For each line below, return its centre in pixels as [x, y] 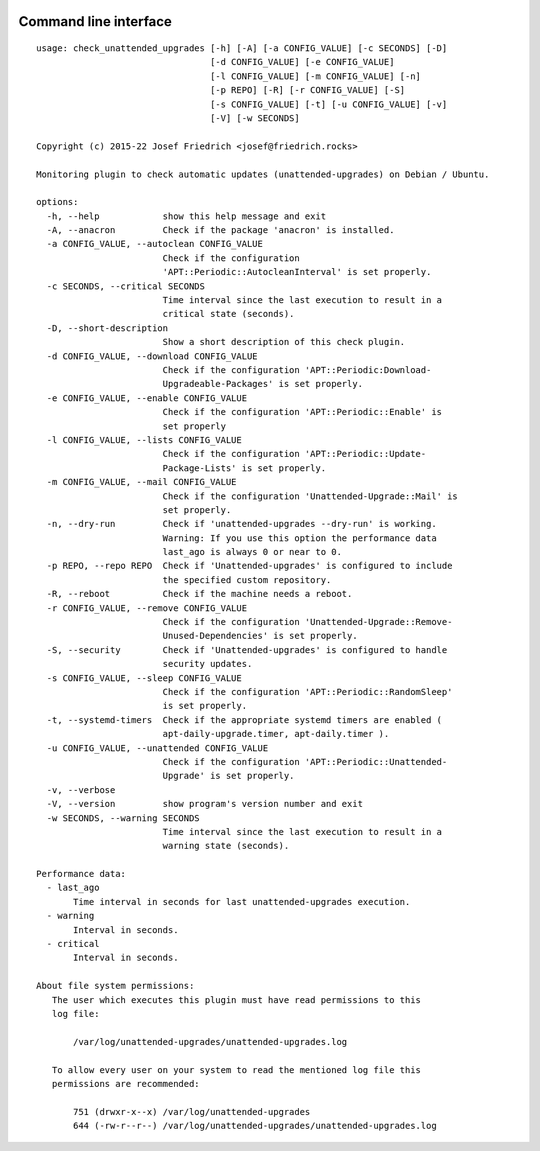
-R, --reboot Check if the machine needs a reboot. [199, 594]
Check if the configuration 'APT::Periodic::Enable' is [302, 412]
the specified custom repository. [247, 579]
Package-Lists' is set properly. [244, 468]
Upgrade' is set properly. [228, 776]
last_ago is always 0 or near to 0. [252, 552]
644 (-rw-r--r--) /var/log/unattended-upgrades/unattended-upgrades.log [255, 1126]
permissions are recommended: [125, 1083]
